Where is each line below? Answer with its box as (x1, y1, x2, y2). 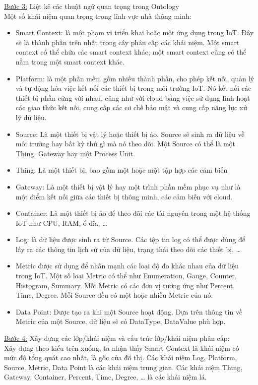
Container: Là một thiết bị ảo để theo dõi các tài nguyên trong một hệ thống (15, 208, 251, 218)
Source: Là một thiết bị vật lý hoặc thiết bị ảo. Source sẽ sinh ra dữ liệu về (15, 128, 245, 139)
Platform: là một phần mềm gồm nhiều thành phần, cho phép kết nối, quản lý (15, 73, 254, 83)
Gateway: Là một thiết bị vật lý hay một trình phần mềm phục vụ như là (15, 181, 241, 192)
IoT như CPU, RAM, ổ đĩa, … (15, 217, 107, 228)
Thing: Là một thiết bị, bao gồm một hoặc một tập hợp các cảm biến (15, 165, 228, 175)
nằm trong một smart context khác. (15, 56, 125, 66)
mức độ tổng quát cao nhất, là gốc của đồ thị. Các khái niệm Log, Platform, (4, 352, 237, 363)
